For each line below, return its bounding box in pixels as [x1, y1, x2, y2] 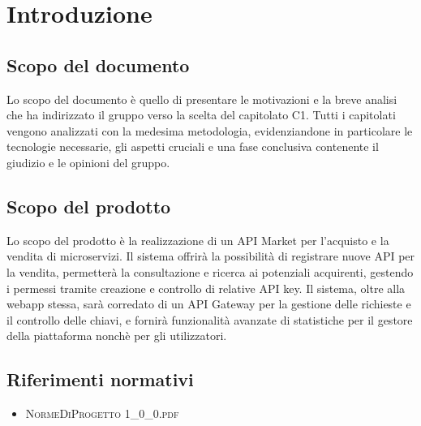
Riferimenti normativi [6, 367, 194, 392]
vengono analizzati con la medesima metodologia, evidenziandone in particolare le [6, 122, 413, 139]
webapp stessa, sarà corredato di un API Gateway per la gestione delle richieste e [6, 295, 411, 312]
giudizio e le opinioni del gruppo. [6, 153, 170, 170]
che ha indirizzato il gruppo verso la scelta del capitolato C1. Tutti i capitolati [6, 106, 396, 123]
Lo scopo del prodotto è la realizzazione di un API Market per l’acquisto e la [6, 231, 389, 248]
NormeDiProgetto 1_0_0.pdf [25, 405, 179, 422]
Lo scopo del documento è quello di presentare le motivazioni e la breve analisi [6, 90, 397, 107]
